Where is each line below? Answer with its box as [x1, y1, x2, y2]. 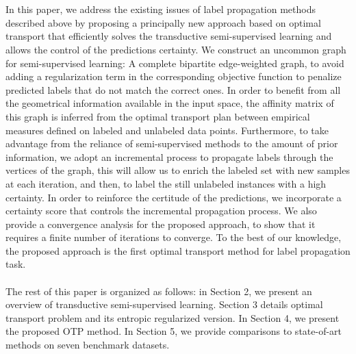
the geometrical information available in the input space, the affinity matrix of [5, 96, 334, 110]
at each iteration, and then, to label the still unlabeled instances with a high [5, 176, 327, 190]
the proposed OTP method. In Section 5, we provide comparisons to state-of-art [5, 324, 342, 338]
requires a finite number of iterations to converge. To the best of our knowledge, [5, 230, 342, 244]
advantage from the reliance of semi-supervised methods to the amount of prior [5, 136, 338, 151]
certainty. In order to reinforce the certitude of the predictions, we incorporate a [5, 190, 342, 204]
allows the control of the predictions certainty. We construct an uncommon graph [5, 42, 346, 56]
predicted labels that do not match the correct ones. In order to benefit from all [5, 82, 341, 97]
